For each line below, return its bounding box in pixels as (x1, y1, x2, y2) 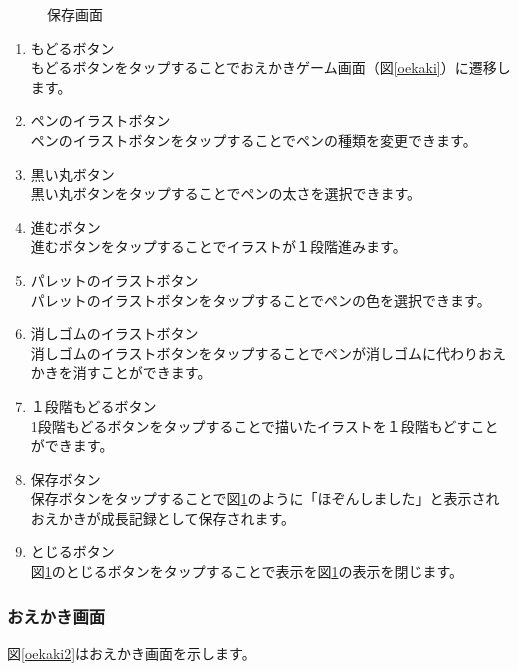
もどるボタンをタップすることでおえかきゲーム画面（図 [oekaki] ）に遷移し (30, 57, 511, 78)
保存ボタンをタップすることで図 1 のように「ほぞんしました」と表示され (30, 488, 500, 509)
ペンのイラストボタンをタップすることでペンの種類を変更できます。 (30, 129, 477, 150)
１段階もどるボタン (30, 395, 157, 416)
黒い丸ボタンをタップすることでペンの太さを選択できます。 (30, 183, 421, 204)
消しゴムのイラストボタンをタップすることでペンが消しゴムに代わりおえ (30, 342, 507, 363)
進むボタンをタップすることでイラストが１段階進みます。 (30, 236, 407, 257)
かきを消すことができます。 (30, 362, 212, 383)
